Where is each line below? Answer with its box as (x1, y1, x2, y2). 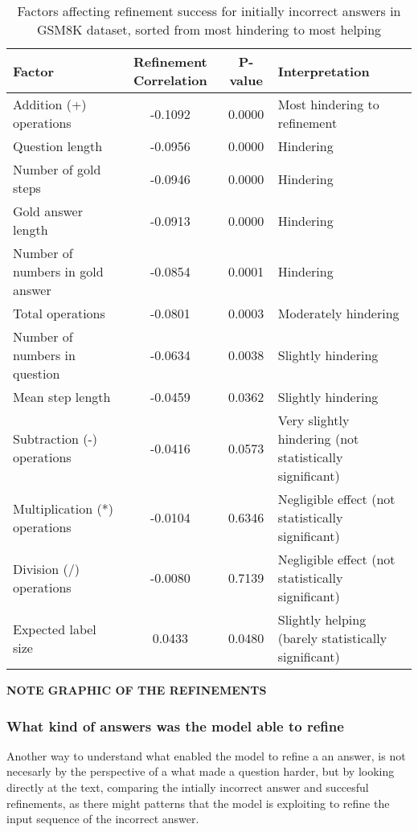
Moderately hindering (277, 304, 400, 322)
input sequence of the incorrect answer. (6, 810, 199, 827)
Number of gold (13, 160, 101, 178)
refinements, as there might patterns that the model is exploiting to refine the (6, 794, 390, 811)
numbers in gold (13, 262, 104, 281)
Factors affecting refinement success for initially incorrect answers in (17, 2, 401, 20)
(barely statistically (277, 629, 387, 647)
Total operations (13, 304, 105, 322)
